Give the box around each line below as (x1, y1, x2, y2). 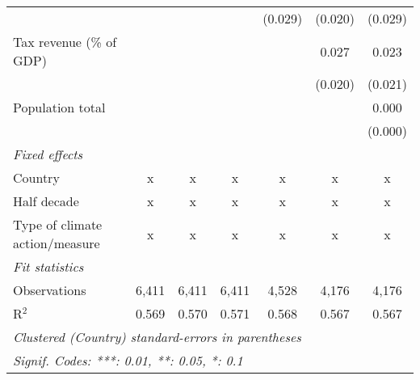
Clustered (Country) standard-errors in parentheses (13, 327, 301, 346)
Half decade (13, 192, 79, 210)
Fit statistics (13, 257, 84, 276)
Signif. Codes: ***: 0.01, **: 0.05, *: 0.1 (13, 351, 243, 369)
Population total (13, 98, 106, 116)
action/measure (13, 234, 100, 252)
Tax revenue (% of (13, 32, 117, 51)
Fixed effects (13, 145, 83, 163)
